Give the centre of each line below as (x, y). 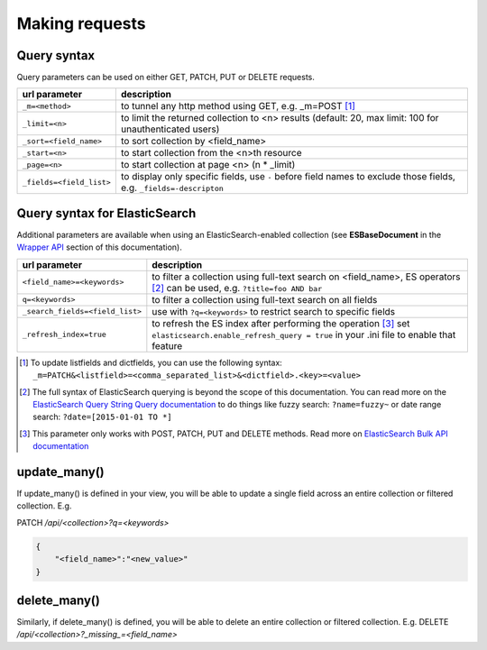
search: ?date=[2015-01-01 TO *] (103, 417)
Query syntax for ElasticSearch (106, 213)
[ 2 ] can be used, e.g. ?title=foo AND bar (237, 288)
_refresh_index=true (64, 335)
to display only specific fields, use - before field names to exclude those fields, (288, 177)
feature (167, 345)
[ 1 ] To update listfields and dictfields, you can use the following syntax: (151, 362)
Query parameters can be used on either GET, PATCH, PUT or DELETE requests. (166, 78)
